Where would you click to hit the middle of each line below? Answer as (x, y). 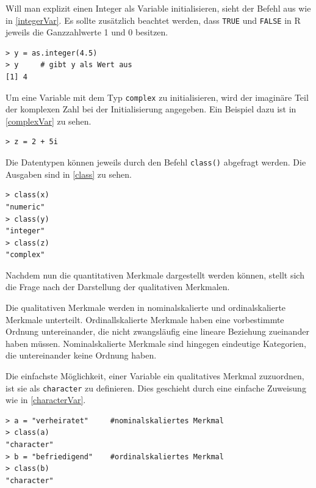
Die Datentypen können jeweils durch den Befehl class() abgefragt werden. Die (156, 162)
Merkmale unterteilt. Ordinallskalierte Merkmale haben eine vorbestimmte (145, 319)
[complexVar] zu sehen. (48, 121)
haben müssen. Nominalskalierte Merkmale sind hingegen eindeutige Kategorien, (156, 343)
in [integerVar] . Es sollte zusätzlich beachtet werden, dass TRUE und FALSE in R (153, 20)
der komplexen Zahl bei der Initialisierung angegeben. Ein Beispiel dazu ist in (151, 109)
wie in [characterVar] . (46, 400)
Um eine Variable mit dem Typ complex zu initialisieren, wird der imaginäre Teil (157, 97)
